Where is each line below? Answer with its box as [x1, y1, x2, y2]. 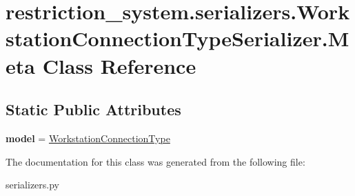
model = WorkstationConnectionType [6, 130, 170, 145]
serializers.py [6, 177, 60, 192]
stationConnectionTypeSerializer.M [6, 24, 349, 52]
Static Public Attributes [6, 99, 181, 120]
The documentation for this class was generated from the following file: [6, 154, 305, 168]
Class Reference [42, 51, 196, 79]
